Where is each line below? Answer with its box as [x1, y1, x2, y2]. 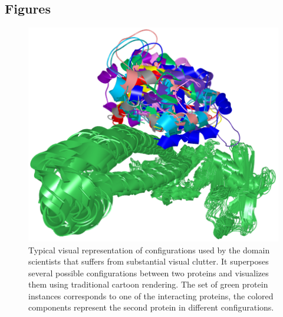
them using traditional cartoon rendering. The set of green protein [28, 278, 268, 290]
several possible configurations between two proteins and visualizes [28, 266, 269, 279]
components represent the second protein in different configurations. [28, 301, 274, 313]
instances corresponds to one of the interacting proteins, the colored [28, 289, 274, 302]
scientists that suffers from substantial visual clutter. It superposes [28, 255, 269, 268]
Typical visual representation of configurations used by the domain [28, 243, 270, 256]
